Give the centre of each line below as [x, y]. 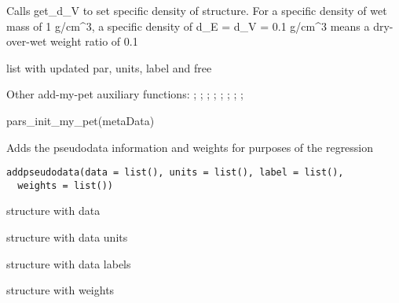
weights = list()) [66, 185]
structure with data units [67, 237]
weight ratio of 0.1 [94, 41]
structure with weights [60, 290]
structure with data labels [69, 263]
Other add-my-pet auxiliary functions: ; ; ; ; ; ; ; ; [125, 94]
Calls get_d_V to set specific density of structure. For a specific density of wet [197, 10]
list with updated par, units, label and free [109, 67]
